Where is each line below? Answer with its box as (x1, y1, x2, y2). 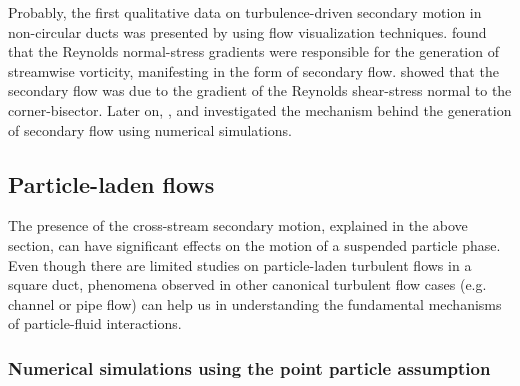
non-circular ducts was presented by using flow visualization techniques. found (8, 21, 487, 42)
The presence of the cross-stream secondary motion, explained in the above (8, 215, 468, 236)
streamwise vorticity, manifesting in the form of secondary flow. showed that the (8, 60, 499, 81)
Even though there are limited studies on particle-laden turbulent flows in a (8, 254, 472, 275)
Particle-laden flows (8, 168, 215, 199)
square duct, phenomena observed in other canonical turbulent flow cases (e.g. (8, 274, 487, 295)
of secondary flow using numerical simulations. (8, 119, 292, 140)
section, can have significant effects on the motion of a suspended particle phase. (8, 234, 501, 255)
